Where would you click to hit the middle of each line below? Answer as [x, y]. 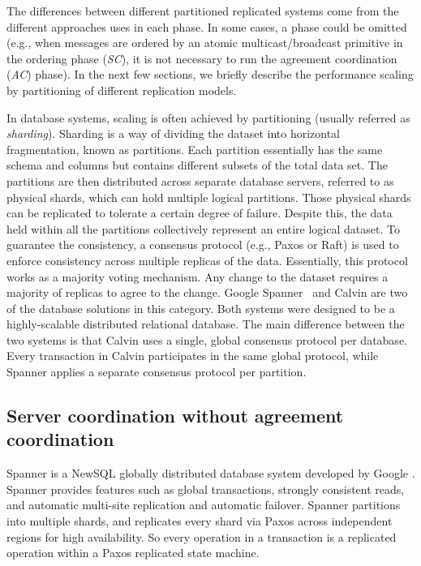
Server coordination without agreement [175, 416]
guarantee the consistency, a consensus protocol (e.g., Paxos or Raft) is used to [203, 244]
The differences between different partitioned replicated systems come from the [203, 11]
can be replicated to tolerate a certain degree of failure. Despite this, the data [200, 213]
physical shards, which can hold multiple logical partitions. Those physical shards [209, 197]
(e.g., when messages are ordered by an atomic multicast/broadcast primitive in [205, 43]
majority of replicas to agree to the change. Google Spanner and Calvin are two [207, 292]
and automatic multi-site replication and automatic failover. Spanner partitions [204, 505]
